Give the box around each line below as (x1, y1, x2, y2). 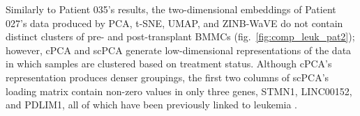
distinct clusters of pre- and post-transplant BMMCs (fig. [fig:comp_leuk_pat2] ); (6, 29, 355, 44)
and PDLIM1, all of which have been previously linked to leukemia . (6, 97, 298, 112)
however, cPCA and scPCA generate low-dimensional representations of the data (6, 42, 352, 57)
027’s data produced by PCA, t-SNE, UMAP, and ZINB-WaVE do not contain (6, 15, 343, 30)
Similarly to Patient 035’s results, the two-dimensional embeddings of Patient (6, 2, 336, 16)
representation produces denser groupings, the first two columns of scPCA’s (6, 69, 329, 84)
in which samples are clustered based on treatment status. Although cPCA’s (6, 56, 332, 71)
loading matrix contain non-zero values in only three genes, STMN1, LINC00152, (6, 83, 352, 98)
